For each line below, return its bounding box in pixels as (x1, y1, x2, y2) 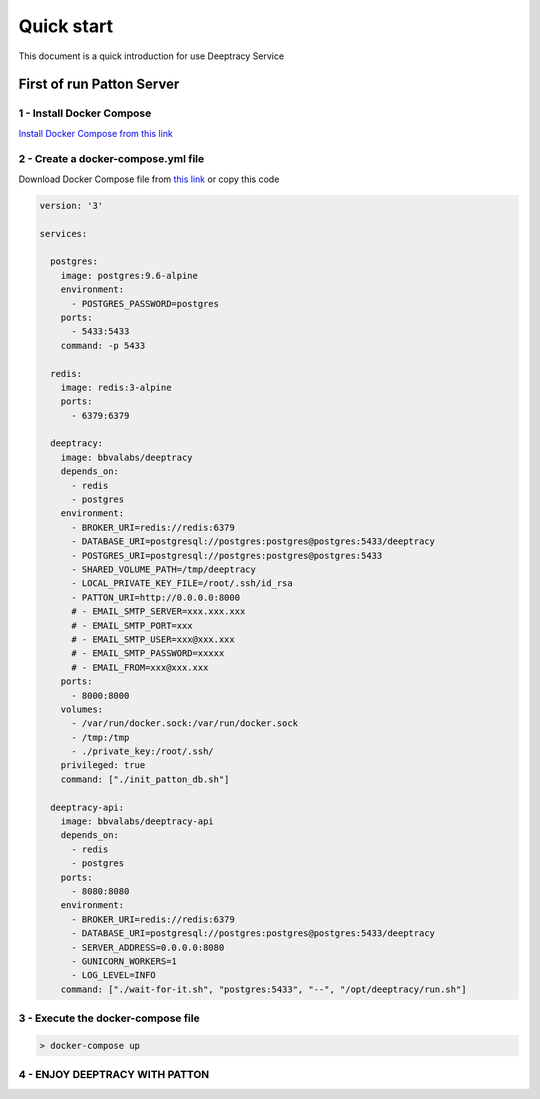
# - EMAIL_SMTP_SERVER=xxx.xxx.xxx (71, 606, 246, 617)
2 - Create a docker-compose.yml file (18, 152, 205, 166)
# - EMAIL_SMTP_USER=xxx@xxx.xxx (71, 633, 235, 645)
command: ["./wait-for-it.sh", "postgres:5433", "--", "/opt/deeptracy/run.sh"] (60, 983, 467, 995)
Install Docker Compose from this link (18, 127, 174, 139)
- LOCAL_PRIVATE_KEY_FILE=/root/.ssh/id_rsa (71, 578, 294, 589)
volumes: (60, 703, 104, 715)
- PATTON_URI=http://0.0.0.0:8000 (71, 591, 240, 603)
